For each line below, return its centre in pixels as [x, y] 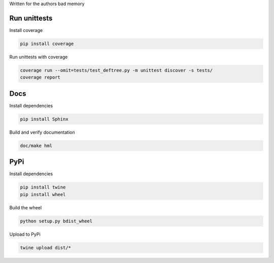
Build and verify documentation [42, 132]
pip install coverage [47, 44]
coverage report [40, 78]
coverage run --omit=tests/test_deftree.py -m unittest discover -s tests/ [116, 70]
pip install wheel [43, 194]
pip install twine [43, 187]
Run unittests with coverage [39, 57]
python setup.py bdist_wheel [56, 221]
